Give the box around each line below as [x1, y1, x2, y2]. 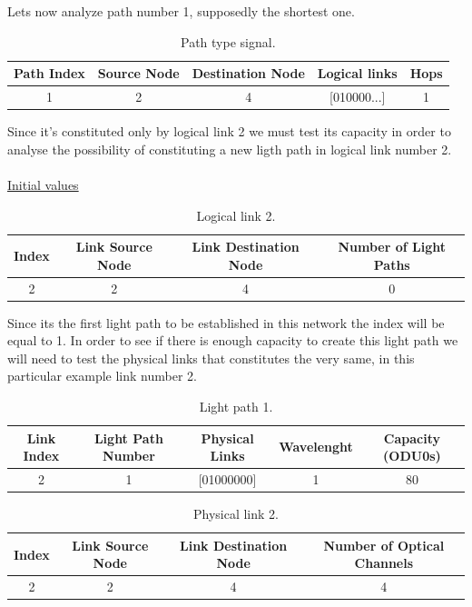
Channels [354, 553, 414, 572]
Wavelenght [279, 437, 353, 456]
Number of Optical [323, 535, 445, 554]
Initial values [7, 174, 79, 194]
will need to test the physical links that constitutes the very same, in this [7, 348, 415, 367]
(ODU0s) [383, 446, 441, 465]
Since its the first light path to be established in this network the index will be [7, 313, 445, 332]
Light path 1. [199, 397, 273, 415]
